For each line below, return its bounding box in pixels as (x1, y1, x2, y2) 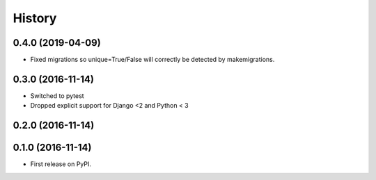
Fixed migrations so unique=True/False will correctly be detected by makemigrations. (30, 56, 275, 64)
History (13, 10, 57, 26)
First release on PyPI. (30, 160, 92, 168)
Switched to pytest (30, 91, 84, 100)
